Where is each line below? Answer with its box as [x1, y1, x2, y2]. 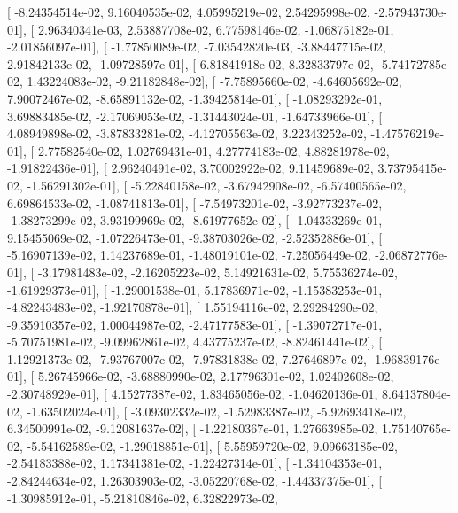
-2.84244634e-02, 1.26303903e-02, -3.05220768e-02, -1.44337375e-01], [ [7, 471, 383, 490]
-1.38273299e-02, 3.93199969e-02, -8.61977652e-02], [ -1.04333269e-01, [7, 211, 383, 229]
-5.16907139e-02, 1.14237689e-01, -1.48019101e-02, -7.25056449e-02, [7, 245, 371, 264]
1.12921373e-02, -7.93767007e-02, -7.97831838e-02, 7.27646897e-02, [7, 349, 367, 368]
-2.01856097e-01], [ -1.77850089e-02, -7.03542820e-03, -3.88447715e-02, [7, 37, 386, 56]
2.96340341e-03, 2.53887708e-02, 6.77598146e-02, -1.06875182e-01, [37, 19, 394, 38]
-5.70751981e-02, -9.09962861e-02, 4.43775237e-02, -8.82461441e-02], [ [7, 332, 383, 351]
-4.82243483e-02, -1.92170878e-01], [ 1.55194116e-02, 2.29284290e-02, [7, 298, 378, 316]
